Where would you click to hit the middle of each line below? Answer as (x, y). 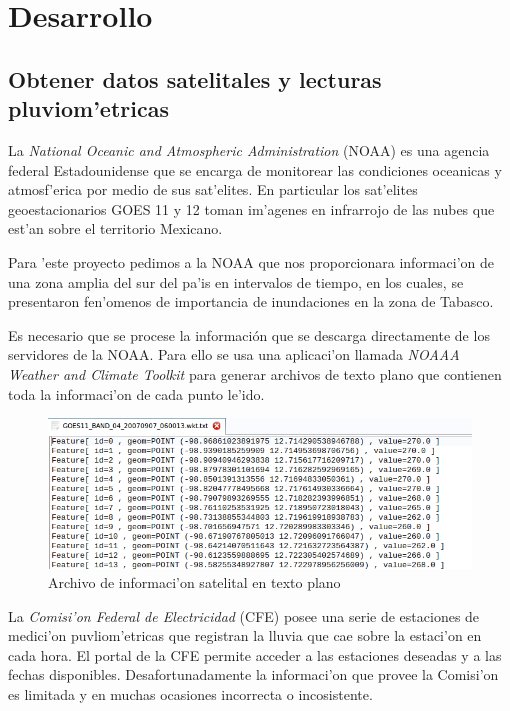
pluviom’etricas (88, 108)
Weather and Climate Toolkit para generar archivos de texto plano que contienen (255, 373)
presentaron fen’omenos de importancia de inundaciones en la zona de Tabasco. (251, 301)
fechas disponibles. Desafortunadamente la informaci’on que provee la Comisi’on (253, 674)
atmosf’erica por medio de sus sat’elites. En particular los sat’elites (213, 189)
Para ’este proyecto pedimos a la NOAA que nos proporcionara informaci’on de (251, 261)
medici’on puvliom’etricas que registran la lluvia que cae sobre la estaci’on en (245, 635)
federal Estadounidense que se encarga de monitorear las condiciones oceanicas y (255, 169)
